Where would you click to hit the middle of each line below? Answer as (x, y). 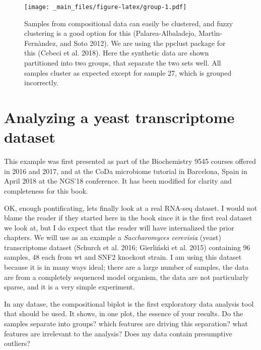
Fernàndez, (41, 43)
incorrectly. (41, 82)
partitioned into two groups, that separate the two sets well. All (123, 63)
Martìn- (210, 33)
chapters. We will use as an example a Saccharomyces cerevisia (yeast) (113, 237)
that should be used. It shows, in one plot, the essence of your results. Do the (124, 313)
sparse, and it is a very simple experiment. (70, 287)
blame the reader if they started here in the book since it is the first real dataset (128, 218)
